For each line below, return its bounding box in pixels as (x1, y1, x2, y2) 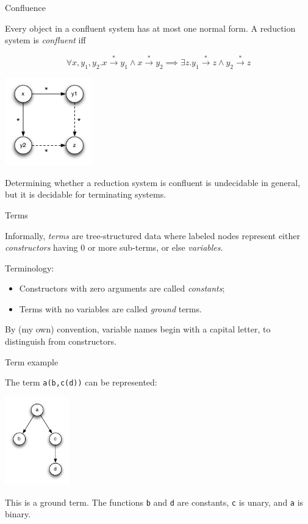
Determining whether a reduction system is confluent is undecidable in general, (5, 176, 301, 188)
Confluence (5, 1, 46, 13)
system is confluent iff (5, 34, 86, 46)
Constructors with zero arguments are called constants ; (19, 282, 225, 295)
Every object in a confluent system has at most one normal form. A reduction (5, 21, 296, 34)
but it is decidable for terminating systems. (5, 188, 167, 201)
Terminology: (5, 261, 54, 274)
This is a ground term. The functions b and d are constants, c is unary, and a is (5, 495, 304, 508)
